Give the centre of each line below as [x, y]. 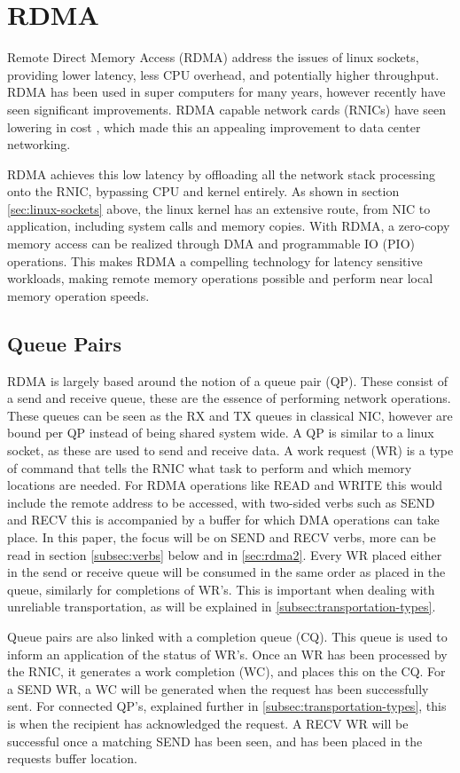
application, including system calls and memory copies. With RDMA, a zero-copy [229, 226]
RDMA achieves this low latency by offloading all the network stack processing [222, 174]
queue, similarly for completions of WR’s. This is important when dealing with [221, 589]
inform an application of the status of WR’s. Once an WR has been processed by [227, 654]
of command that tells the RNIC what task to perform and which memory [210, 467]
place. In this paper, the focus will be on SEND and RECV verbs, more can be [222, 536]
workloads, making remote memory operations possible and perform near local [220, 278]
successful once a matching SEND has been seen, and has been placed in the [215, 741]
